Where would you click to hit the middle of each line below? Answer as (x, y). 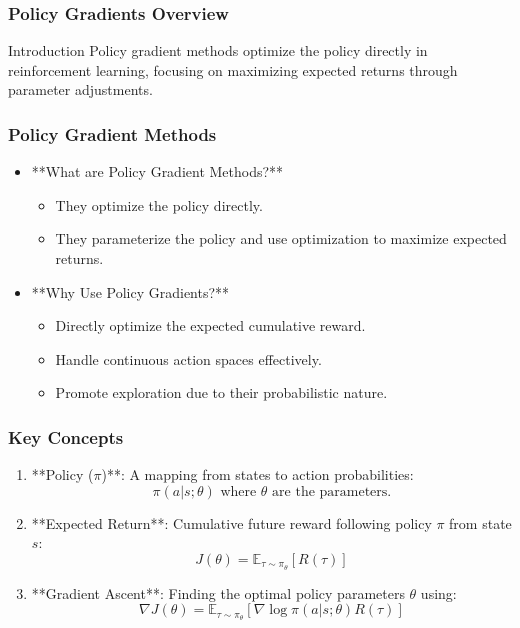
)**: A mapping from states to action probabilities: (257, 474)
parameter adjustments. (80, 89)
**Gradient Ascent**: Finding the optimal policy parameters (218, 592)
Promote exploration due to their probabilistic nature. (221, 392)
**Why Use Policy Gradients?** (130, 291)
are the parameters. (332, 491)
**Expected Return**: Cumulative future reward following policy (231, 522)
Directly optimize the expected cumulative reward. (210, 325)
